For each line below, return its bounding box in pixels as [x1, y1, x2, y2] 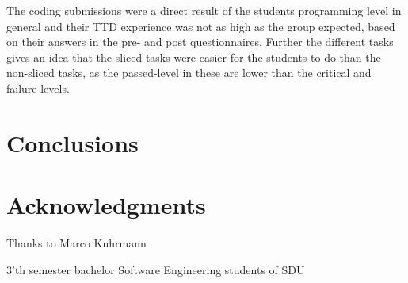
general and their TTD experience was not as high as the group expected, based [6, 17, 395, 34]
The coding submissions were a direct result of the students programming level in [6, 2, 402, 18]
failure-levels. [6, 79, 70, 96]
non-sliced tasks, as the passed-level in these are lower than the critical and [6, 64, 372, 81]
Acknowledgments [6, 189, 206, 221]
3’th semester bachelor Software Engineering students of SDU [6, 261, 305, 277]
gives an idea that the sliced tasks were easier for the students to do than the [6, 48, 381, 65]
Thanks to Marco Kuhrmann [6, 235, 147, 251]
